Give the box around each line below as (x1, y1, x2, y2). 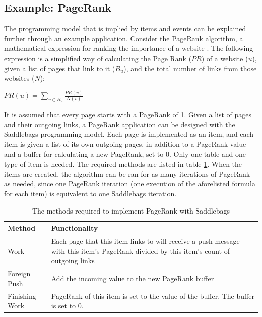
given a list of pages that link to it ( (4, 63, 115, 73)
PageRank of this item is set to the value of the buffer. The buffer (51, 290, 254, 301)
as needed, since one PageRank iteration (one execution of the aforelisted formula (4, 178, 255, 189)
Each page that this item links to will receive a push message (51, 236, 240, 246)
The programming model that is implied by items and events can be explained (4, 23, 246, 34)
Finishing (8, 290, 36, 301)
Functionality (51, 223, 98, 233)
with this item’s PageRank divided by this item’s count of (51, 245, 230, 256)
